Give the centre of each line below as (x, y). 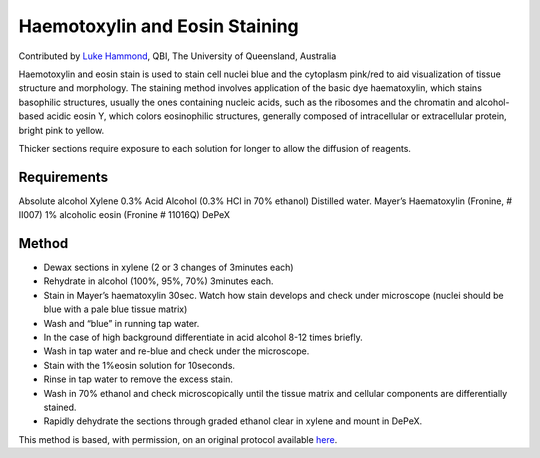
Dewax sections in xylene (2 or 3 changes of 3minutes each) (168, 267)
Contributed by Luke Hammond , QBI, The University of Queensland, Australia (177, 56)
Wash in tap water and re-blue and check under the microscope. (176, 351)
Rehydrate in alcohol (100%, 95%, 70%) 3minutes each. (158, 281)
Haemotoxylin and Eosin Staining (158, 26)
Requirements (63, 176)
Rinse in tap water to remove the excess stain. (138, 379)
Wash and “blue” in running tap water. (121, 323)
